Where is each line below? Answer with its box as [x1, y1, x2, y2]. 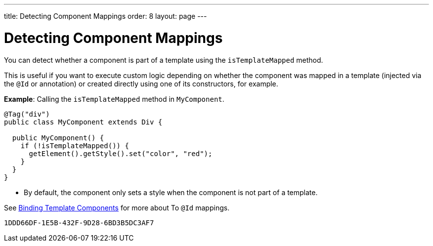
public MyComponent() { [12, 133, 104, 142]
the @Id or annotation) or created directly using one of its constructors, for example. [4, 79, 278, 88]
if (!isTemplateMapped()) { [20, 141, 129, 150]
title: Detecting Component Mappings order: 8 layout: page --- [4, 12, 207, 20]
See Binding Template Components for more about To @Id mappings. [4, 203, 230, 212]
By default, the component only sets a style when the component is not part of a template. [24, 188, 318, 197]
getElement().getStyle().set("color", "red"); [29, 149, 213, 158]
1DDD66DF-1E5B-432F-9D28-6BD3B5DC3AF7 [4, 218, 154, 227]
